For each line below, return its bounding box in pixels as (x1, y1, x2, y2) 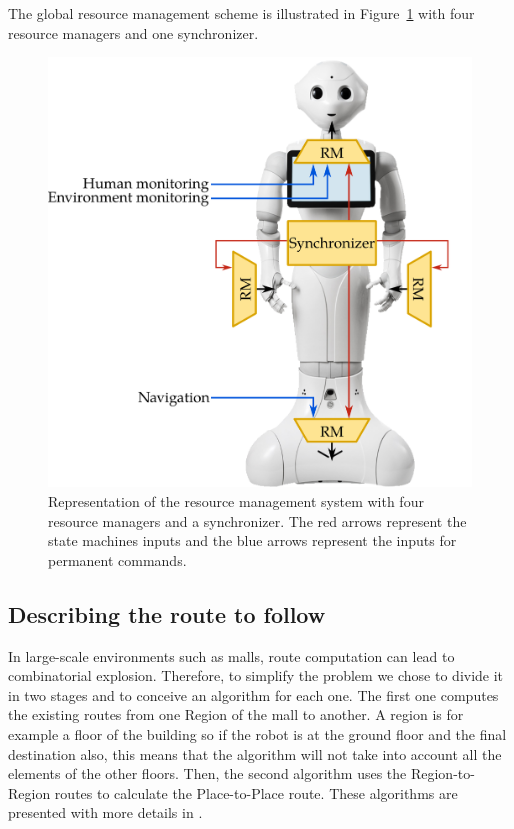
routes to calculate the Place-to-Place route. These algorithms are (54, 782, 458, 803)
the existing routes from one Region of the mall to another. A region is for (8, 704, 464, 725)
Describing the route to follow (8, 598, 326, 629)
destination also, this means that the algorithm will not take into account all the (8, 743, 502, 764)
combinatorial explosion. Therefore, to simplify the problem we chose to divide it (8, 665, 504, 686)
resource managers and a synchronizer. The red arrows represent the (48, 510, 467, 531)
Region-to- (410, 763, 475, 784)
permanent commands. (48, 549, 187, 570)
